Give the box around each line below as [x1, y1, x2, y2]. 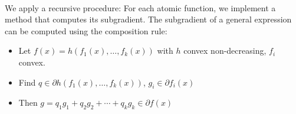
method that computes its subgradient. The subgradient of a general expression [5, 13, 292, 25]
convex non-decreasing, [183, 44, 267, 57]
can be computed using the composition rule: [5, 24, 167, 37]
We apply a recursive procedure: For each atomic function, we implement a [5, 1, 276, 14]
